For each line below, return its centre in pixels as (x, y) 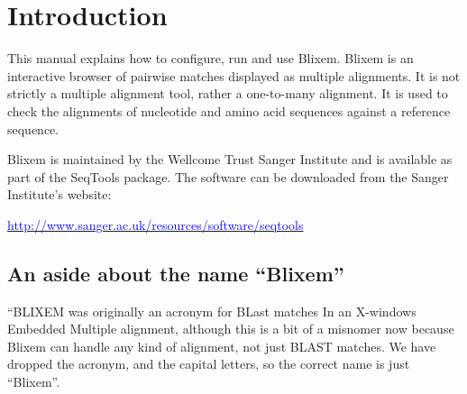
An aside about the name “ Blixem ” (176, 273)
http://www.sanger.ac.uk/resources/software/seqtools (156, 224)
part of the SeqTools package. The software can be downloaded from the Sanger (228, 176)
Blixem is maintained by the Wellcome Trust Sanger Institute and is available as (230, 159)
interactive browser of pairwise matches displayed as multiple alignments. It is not (234, 75)
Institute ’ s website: (60, 194)
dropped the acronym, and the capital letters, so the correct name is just (209, 364)
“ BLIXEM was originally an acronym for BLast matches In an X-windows (212, 311)
